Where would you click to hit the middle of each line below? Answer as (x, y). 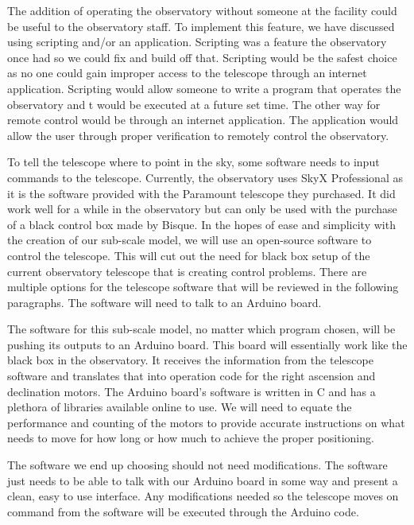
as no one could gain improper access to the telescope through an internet (187, 73)
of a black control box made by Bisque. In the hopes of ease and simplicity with (201, 224)
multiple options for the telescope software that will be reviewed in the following (203, 287)
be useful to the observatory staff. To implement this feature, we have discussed (201, 26)
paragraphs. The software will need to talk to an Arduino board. (164, 302)
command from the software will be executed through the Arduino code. (183, 511)
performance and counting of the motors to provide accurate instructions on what (206, 422)
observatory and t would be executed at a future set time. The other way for (194, 104)
